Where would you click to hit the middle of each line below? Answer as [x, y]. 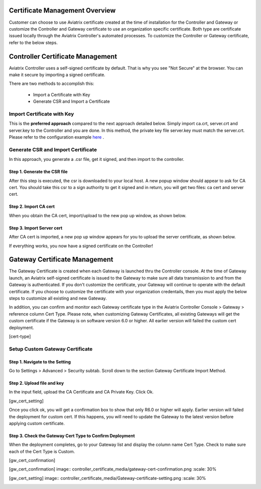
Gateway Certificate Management [61, 260]
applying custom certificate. [37, 423]
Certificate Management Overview [62, 10]
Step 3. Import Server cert [36, 228]
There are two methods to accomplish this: [51, 84]
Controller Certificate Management [63, 56]
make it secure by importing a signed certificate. [57, 75]
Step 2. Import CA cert [32, 206]
